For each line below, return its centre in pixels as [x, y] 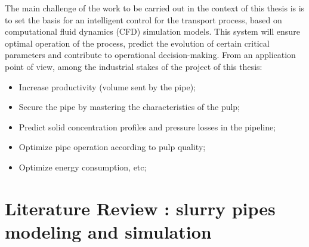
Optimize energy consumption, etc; [83, 167]
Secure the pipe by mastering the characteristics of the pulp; [129, 107]
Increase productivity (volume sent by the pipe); [107, 86]
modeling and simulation [108, 231]
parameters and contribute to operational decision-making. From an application [150, 55]
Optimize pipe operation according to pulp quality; [112, 147]
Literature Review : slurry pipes [140, 208]
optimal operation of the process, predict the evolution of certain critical [137, 43]
